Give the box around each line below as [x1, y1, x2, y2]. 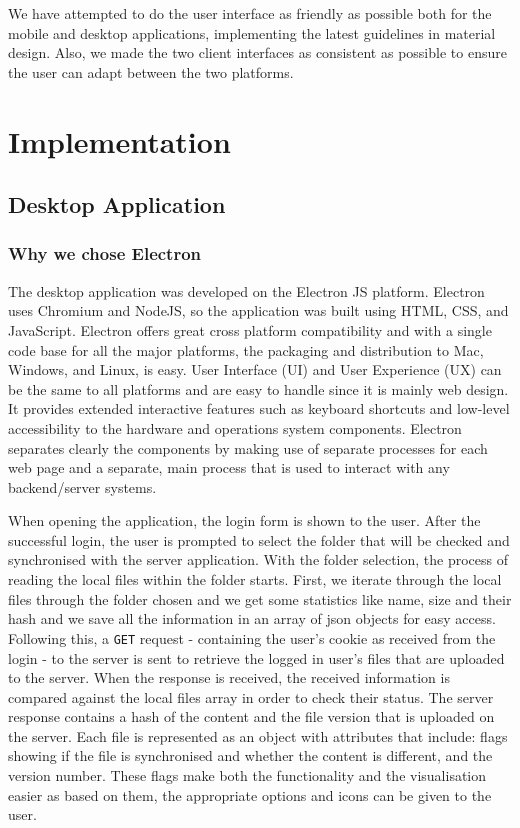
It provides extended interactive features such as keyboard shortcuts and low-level [8, 398, 510, 419]
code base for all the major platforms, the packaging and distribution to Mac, [8, 339, 484, 360]
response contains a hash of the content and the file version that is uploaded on [8, 706, 495, 727]
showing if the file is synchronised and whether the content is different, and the [8, 745, 493, 766]
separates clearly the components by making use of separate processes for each [8, 437, 488, 458]
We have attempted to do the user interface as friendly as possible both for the [8, 3, 492, 23]
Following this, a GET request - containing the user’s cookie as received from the [8, 627, 496, 648]
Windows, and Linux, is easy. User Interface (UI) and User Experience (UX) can [8, 359, 502, 380]
